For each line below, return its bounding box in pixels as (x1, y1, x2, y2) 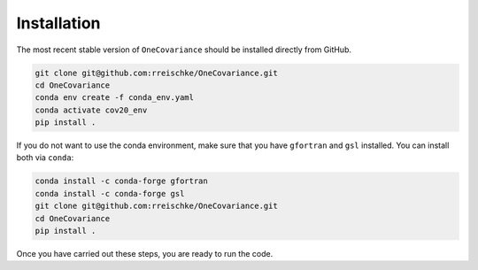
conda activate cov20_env (35, 104, 148, 115)
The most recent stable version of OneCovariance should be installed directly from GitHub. (16, 44, 351, 55)
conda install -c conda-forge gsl (35, 189, 185, 198)
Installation (16, 13, 101, 33)
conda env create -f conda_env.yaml (35, 93, 195, 103)
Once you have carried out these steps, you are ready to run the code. (16, 249, 274, 258)
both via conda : (16, 152, 74, 163)
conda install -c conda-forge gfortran (35, 176, 208, 186)
